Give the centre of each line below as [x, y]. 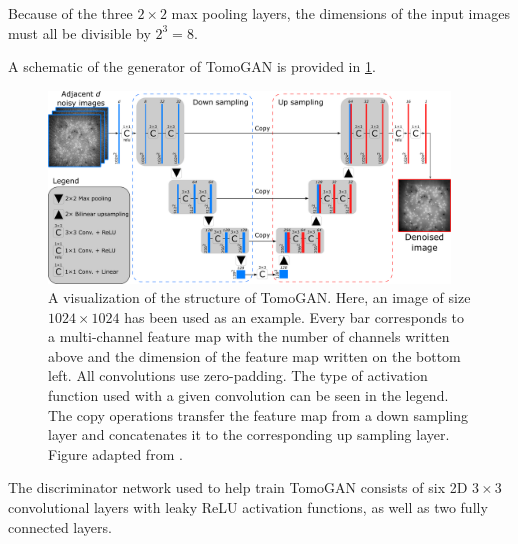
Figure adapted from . [115, 453]
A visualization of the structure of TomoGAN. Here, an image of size [259, 297]
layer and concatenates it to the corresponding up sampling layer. [249, 434]
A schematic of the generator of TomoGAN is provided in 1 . [192, 66]
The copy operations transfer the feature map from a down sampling [258, 414]
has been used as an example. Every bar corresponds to [294, 316]
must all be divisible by [79, 32]
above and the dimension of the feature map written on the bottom [254, 355]
